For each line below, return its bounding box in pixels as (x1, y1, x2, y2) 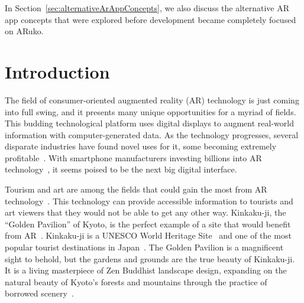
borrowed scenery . (5, 287, 74, 299)
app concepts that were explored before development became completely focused (5, 13, 296, 25)
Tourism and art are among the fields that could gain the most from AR (5, 183, 267, 196)
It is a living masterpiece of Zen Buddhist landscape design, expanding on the (5, 264, 287, 276)
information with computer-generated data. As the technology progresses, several (5, 128, 299, 141)
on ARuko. (5, 25, 44, 37)
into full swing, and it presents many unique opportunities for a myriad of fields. (5, 105, 296, 118)
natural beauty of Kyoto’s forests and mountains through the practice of (5, 275, 267, 288)
